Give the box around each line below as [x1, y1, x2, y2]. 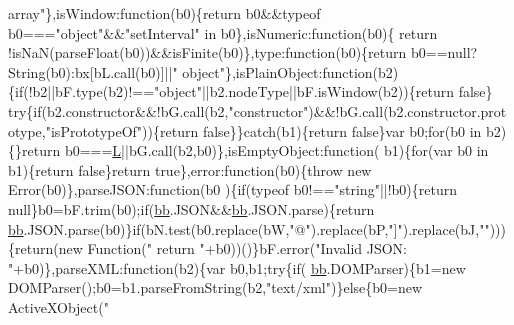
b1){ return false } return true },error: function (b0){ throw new [8, 159, 372, 180]
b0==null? [410, 42, 478, 63]
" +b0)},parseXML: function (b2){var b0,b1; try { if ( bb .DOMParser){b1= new [8, 257, 466, 278]
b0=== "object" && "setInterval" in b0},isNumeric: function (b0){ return [8, 22, 438, 43]
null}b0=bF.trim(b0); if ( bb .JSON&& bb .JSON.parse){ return [8, 198, 375, 219]
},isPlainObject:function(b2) [224, 61, 399, 82]
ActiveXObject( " [8, 296, 109, 317]
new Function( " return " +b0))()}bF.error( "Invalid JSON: [58, 238, 407, 259]
